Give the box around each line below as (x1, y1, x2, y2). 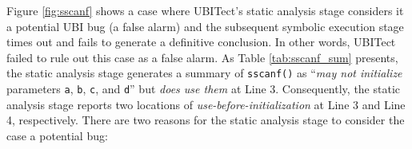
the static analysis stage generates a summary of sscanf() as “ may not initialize (6, 65, 402, 81)
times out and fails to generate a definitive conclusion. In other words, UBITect (6, 33, 396, 50)
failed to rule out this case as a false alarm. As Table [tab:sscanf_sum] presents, (6, 49, 398, 65)
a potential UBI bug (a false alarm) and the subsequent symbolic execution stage (6, 18, 404, 34)
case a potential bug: (6, 127, 108, 143)
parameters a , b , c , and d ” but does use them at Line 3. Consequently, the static (6, 80, 400, 97)
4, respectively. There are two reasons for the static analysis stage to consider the (6, 112, 405, 128)
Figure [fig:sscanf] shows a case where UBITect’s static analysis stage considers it (6, 2, 404, 18)
